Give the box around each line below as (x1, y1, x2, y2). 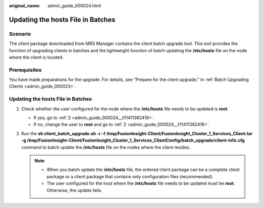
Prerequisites (9, 66, 42, 73)
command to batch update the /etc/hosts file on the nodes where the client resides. (21, 144, 191, 150)
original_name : (9, 3, 41, 8)
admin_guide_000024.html (47, 3, 101, 8)
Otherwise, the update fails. (46, 187, 103, 193)
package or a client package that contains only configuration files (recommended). (46, 173, 214, 179)
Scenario (9, 30, 31, 37)
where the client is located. (9, 54, 64, 60)
